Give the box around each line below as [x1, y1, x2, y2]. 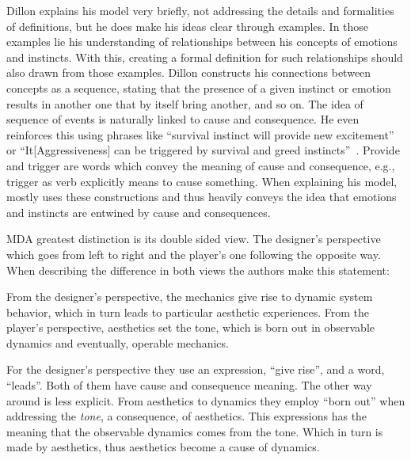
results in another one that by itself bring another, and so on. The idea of [6, 95, 363, 112]
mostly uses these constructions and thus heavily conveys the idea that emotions [6, 188, 397, 205]
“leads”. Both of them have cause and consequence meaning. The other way [6, 377, 372, 393]
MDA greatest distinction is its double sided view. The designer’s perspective [6, 230, 381, 247]
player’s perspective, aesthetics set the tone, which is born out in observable [6, 319, 375, 336]
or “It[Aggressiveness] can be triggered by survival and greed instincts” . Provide [6, 142, 400, 158]
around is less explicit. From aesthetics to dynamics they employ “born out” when [6, 392, 405, 409]
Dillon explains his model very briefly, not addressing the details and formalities [6, 2, 394, 18]
